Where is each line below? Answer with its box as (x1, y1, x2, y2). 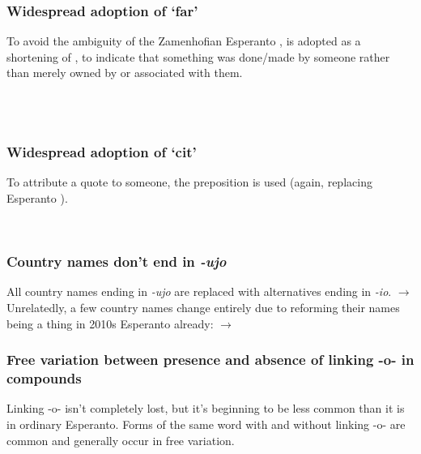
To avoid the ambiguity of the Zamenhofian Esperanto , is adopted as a (6, 32, 361, 49)
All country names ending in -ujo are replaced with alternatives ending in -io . (6, 283, 392, 300)
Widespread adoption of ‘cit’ (6, 142, 197, 162)
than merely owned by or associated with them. (6, 64, 243, 81)
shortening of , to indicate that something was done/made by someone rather (6, 48, 390, 65)
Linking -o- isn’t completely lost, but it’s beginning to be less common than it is (6, 400, 405, 417)
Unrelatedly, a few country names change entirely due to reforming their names (6, 299, 400, 315)
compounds (6, 368, 82, 388)
